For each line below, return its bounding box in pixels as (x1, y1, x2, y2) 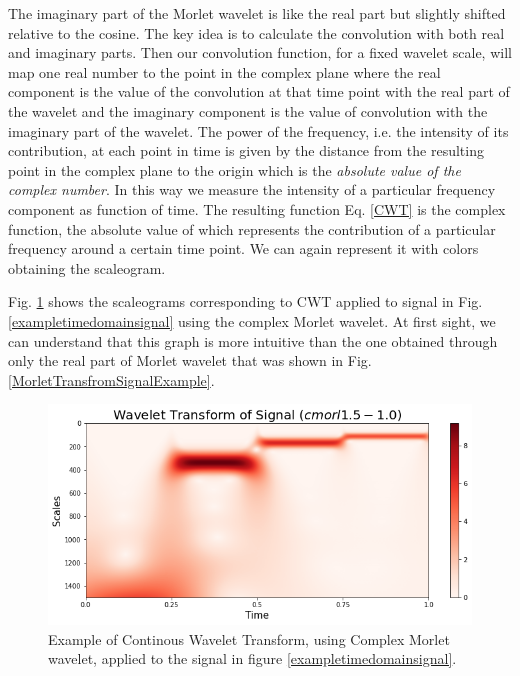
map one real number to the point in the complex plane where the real (8, 61, 441, 82)
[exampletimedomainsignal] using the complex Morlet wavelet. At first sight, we (8, 310, 496, 331)
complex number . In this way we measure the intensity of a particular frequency (8, 179, 496, 200)
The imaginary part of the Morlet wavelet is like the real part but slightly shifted (8, 3, 506, 23)
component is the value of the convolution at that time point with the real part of (8, 81, 510, 102)
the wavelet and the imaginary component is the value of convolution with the (8, 100, 488, 121)
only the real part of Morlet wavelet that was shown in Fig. (8, 350, 372, 371)
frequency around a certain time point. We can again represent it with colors (8, 238, 479, 259)
